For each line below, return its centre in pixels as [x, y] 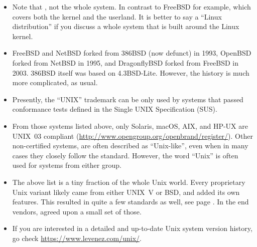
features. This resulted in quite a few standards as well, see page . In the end [131, 202]
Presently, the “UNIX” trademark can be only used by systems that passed [128, 99]
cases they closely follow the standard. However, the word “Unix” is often [125, 155]
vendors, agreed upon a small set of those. [77, 211]
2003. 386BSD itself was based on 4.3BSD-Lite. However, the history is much [131, 72]
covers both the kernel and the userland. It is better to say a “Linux [117, 16]
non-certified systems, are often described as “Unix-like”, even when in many [130, 146]
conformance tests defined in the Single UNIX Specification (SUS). [115, 109]
